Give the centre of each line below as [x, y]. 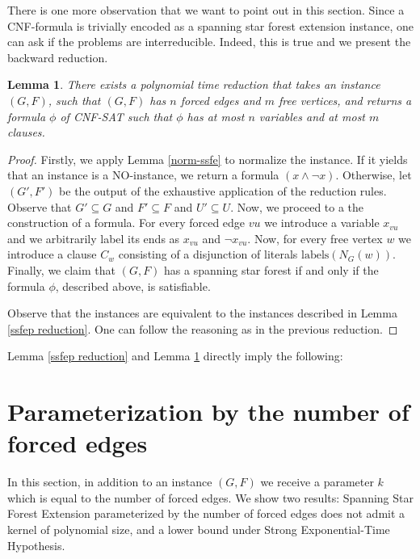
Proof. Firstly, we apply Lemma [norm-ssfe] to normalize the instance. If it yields [208, 159]
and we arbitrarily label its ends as [94, 238]
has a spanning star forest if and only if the [271, 269]
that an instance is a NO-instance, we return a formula [143, 175]
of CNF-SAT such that [116, 116]
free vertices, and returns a [345, 100]
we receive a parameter [317, 482]
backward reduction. [58, 57]
